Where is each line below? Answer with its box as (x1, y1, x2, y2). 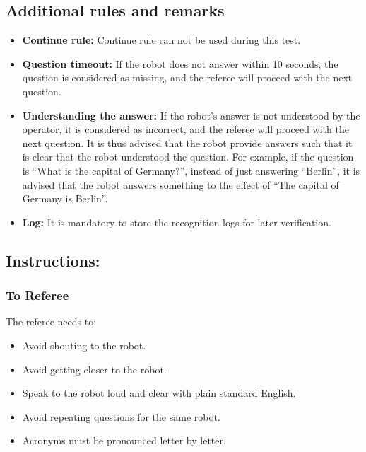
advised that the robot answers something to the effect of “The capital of (22, 177, 339, 192)
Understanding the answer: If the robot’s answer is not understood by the (22, 108, 360, 122)
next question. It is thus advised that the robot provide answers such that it (22, 135, 353, 150)
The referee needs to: (6, 314, 97, 329)
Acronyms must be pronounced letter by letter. (22, 433, 226, 448)
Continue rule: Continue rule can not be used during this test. (22, 33, 301, 47)
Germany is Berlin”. (22, 191, 108, 206)
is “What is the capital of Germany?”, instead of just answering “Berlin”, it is (22, 163, 360, 178)
